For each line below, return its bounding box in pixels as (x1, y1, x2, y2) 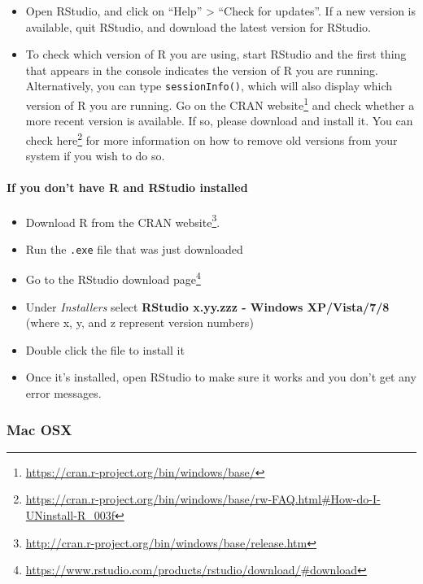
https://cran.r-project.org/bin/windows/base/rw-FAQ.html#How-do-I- (25, 490, 381, 508)
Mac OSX (7, 419, 72, 439)
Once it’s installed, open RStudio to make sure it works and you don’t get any (25, 368, 416, 386)
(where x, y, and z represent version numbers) (25, 314, 254, 331)
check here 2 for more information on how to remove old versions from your (25, 129, 398, 148)
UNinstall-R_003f (25, 507, 115, 524)
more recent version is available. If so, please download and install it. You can (25, 112, 413, 129)
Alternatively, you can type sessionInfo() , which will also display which (25, 77, 393, 94)
